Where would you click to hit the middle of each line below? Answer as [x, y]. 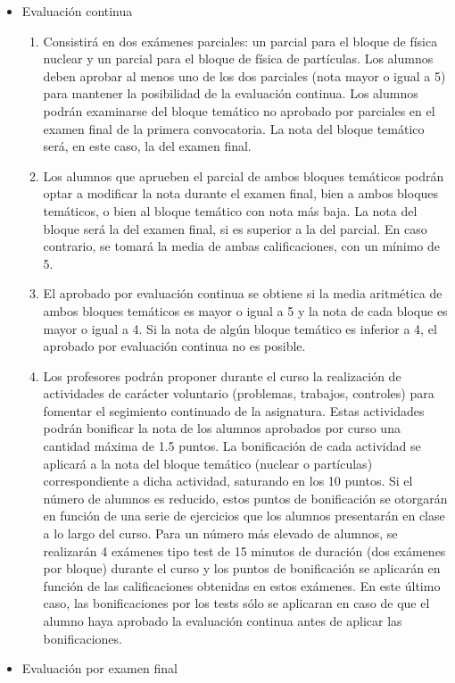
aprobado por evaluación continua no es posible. [174, 346]
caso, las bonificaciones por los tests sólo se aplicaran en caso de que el [236, 603]
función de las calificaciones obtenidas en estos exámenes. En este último [242, 585]
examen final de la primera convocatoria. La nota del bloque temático [234, 128]
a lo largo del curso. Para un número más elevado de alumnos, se [220, 533]
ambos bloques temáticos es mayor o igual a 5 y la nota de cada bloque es [245, 310]
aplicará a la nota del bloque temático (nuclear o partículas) [208, 463]
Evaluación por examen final [99, 668]
